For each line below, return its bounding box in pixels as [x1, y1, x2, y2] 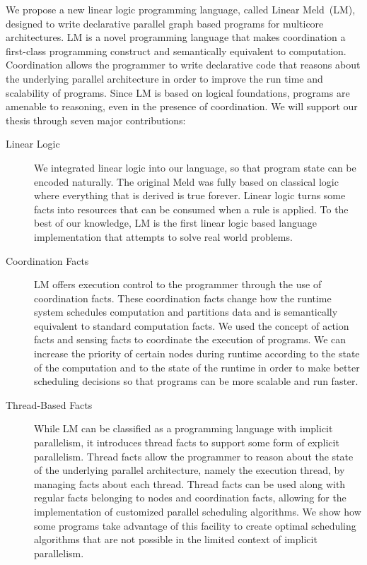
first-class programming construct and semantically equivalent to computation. [6, 43, 346, 58]
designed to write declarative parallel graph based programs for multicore [6, 16, 324, 30]
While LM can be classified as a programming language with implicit [34, 421, 333, 436]
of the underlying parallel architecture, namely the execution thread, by [34, 463, 345, 477]
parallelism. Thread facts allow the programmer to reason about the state [34, 448, 354, 463]
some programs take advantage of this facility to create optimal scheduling [34, 518, 356, 533]
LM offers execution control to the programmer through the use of [34, 277, 322, 292]
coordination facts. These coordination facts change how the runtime [34, 290, 332, 305]
